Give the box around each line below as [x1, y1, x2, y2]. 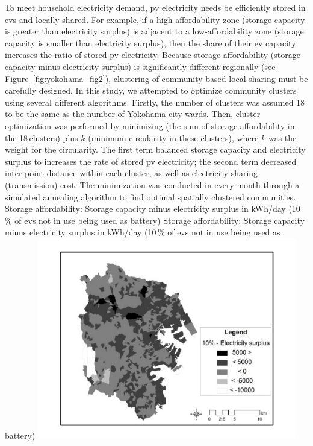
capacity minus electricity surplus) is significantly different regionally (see [5, 60, 276, 72]
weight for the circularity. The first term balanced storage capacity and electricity [5, 143, 306, 156]
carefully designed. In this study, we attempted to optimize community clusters [5, 84, 297, 97]
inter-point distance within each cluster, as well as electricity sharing [5, 167, 258, 179]
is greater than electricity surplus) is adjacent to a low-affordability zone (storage [5, 25, 304, 37]
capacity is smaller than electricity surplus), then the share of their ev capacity [5, 36, 296, 49]
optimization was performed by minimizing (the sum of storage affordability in [5, 119, 295, 132]
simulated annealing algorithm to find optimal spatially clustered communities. [5, 190, 296, 203]
